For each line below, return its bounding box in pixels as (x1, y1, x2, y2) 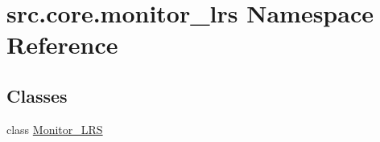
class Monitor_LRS (6, 120, 103, 137)
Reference (6, 28, 118, 61)
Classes (6, 83, 68, 108)
